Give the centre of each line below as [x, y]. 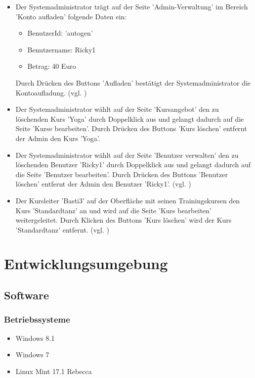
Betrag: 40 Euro [52, 66]
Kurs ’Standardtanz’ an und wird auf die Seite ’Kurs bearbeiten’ [113, 210]
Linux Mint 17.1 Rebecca [54, 371]
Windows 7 [32, 354]
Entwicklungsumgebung [86, 263]
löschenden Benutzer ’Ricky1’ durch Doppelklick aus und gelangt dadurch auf [133, 165]
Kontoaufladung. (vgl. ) [51, 92]
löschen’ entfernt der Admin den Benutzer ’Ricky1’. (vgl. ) [103, 184]
